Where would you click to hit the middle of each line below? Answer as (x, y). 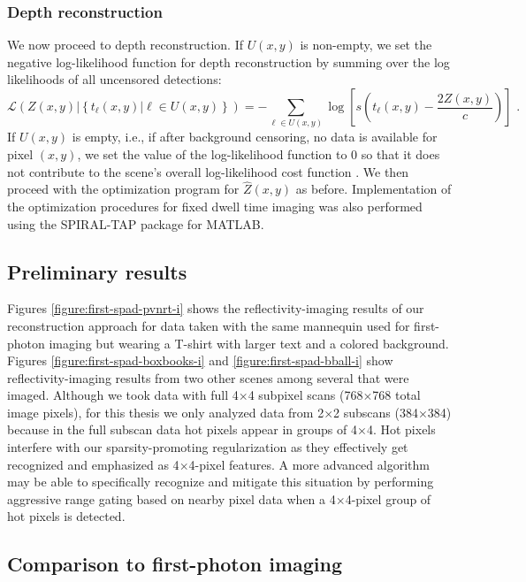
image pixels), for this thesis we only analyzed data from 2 (166, 412)
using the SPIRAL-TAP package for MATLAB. (136, 223)
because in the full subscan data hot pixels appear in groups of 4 (182, 429)
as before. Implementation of (374, 189)
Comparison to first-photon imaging (175, 564)
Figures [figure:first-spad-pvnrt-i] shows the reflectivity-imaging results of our (216, 308)
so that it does (400, 153)
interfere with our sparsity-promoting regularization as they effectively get (208, 447)
